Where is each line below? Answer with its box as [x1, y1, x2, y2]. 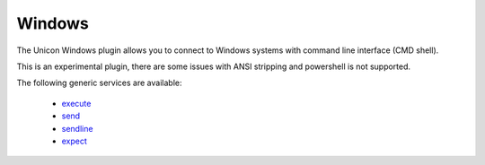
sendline [61, 123, 93, 134]
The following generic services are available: [16, 77, 182, 89]
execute [61, 98, 92, 109]
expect [61, 135, 87, 146]
